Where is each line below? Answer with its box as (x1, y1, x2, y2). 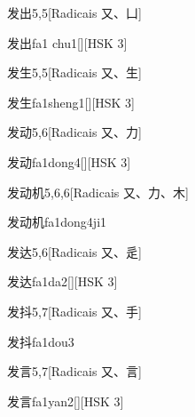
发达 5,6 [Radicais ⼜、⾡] (7, 242, 142, 261)
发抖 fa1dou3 (7, 332, 74, 350)
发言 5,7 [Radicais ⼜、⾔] (7, 362, 142, 381)
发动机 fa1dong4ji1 (7, 213, 107, 231)
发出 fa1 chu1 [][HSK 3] (7, 33, 128, 52)
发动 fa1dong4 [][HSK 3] (7, 152, 131, 171)
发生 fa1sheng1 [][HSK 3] (7, 92, 135, 111)
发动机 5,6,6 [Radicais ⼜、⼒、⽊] (7, 182, 189, 201)
